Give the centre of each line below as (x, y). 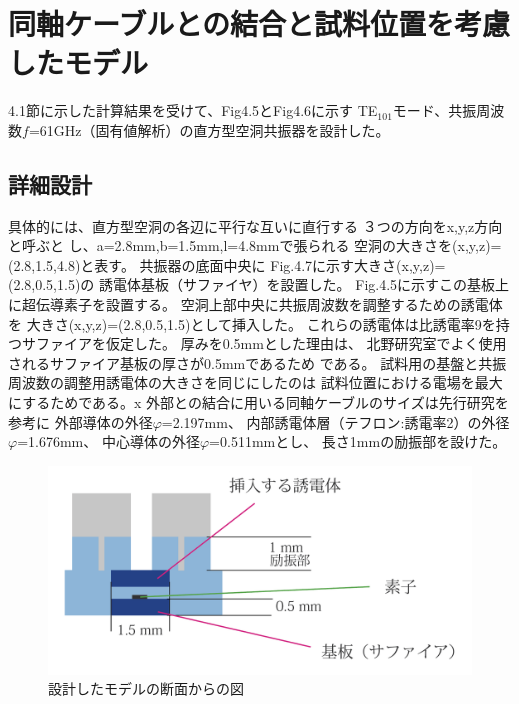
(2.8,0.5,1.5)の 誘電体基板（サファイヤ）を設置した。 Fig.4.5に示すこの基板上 (259, 284)
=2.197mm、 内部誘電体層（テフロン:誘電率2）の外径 (335, 421)
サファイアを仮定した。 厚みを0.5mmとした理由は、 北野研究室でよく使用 (264, 343)
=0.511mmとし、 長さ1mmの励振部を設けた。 (358, 441)
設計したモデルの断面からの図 (146, 688)
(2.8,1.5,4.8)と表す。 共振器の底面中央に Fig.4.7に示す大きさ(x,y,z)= (227, 264)
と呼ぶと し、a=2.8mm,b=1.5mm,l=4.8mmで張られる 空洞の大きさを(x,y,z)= (255, 245)
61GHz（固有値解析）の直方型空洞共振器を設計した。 (214, 129)
